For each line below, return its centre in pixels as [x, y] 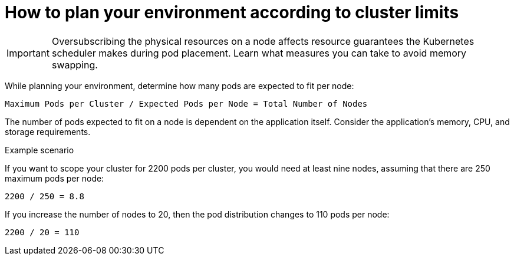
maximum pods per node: [55, 178]
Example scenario [39, 150]
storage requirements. [48, 131]
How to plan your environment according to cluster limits [232, 12]
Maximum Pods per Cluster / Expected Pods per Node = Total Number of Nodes [186, 103]
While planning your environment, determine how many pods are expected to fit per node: [179, 85]
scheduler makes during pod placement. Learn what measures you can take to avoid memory [259, 53]
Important [28, 53]
